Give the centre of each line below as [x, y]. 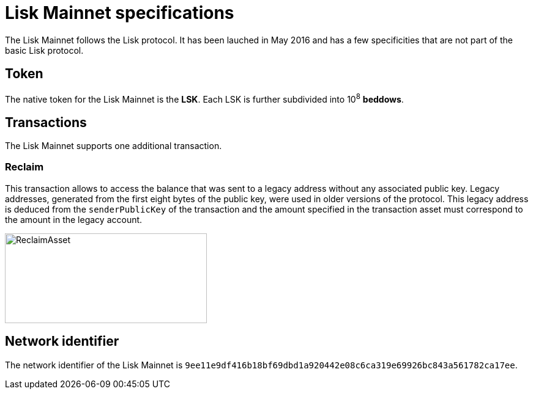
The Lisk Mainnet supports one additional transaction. [114, 146]
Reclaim [24, 167]
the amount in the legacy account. [74, 219]
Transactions [46, 122]
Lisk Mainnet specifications [120, 13]
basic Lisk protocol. [44, 50]
